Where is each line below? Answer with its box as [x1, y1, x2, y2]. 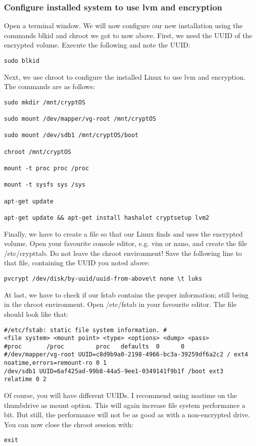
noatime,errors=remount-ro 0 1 [4, 359, 107, 367]
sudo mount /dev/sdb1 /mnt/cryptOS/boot [4, 132, 139, 139]
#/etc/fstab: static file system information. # [4, 326, 167, 334]
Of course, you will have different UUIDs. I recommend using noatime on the [4, 390, 237, 400]
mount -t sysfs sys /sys [4, 181, 85, 189]
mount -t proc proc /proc [4, 165, 89, 172]
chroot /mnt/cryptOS [4, 148, 72, 155]
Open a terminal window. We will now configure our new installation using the [4, 20, 243, 31]
